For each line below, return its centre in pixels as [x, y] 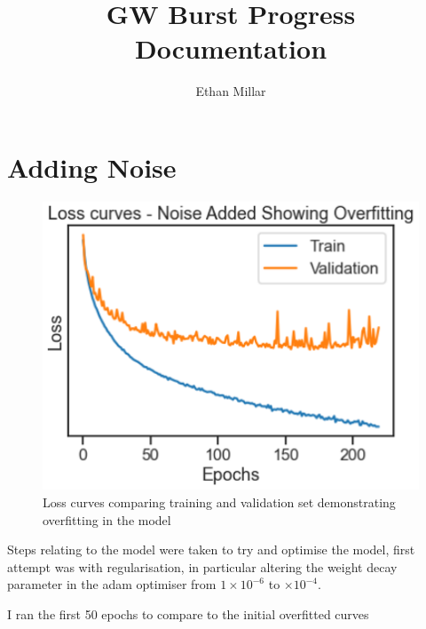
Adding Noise [92, 167]
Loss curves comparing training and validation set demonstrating [219, 502]
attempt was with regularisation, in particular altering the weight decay [202, 566]
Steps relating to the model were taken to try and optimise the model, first [211, 549]
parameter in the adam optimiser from [112, 584]
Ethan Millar [231, 91]
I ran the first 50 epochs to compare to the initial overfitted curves [188, 613]
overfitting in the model [107, 519]
